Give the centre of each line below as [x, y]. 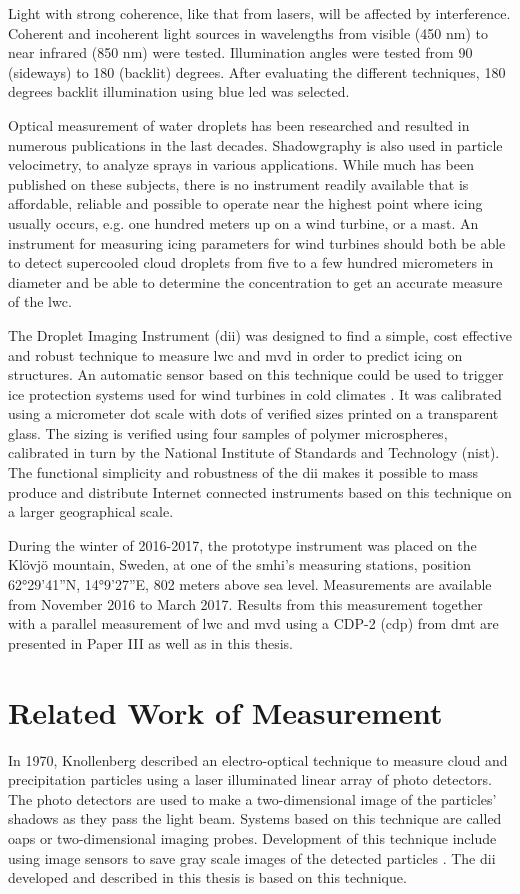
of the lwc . [40, 301]
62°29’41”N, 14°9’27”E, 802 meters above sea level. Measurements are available [250, 584]
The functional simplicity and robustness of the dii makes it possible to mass [243, 472]
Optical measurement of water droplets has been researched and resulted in [239, 124]
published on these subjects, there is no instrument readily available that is [238, 183]
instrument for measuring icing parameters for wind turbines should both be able [257, 242]
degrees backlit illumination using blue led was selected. [179, 91]
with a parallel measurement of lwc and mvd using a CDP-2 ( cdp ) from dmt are [253, 623]
